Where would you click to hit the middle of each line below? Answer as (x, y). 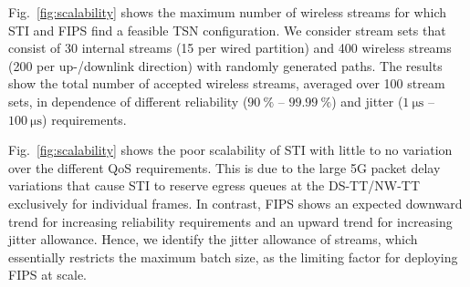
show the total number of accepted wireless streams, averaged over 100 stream (227, 83)
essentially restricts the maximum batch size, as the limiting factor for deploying (233, 256)
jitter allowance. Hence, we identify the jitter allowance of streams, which (213, 239)
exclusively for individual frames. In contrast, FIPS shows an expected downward (235, 203)
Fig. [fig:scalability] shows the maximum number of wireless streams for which (227, 12)
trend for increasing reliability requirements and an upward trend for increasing (230, 221)
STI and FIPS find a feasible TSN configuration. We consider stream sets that (227, 30)
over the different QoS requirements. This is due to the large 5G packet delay (225, 167)
